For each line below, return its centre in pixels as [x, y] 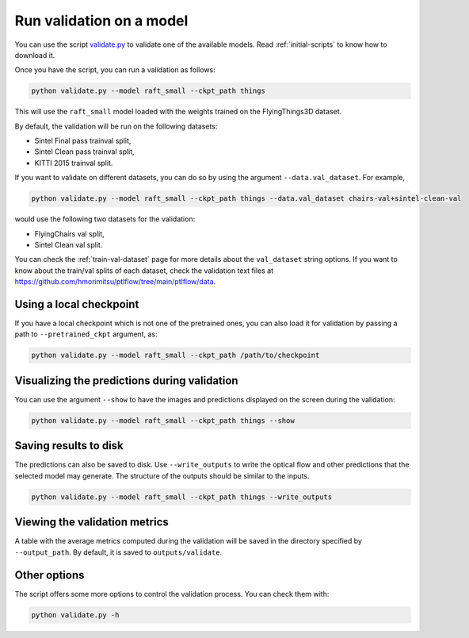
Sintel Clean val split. [69, 245]
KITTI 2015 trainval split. [74, 163]
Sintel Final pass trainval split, [83, 141]
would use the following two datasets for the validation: [105, 219]
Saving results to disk [69, 446]
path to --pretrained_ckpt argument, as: [86, 334]
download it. [35, 55]
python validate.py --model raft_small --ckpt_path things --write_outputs [182, 497]
